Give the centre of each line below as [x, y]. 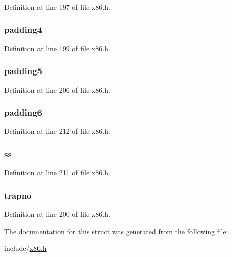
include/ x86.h [25, 248]
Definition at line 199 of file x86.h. [57, 48]
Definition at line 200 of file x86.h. [57, 214]
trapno [18, 195]
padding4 [23, 29]
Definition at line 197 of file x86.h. [57, 7]
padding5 [23, 71]
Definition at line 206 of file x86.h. [57, 89]
